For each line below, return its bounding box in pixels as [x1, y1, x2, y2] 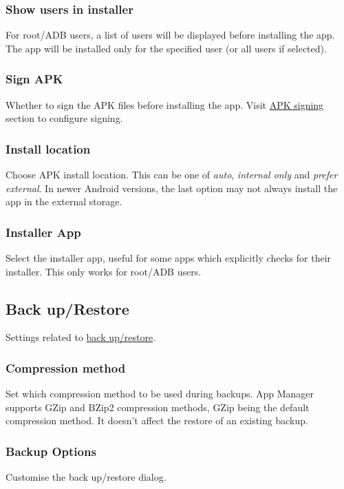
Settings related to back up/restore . [6, 330, 156, 344]
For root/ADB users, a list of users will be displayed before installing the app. [6, 28, 335, 42]
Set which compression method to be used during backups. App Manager [6, 386, 314, 401]
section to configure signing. [6, 111, 123, 125]
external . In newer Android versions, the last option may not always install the [6, 180, 338, 195]
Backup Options [6, 442, 96, 459]
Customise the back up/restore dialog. [6, 470, 166, 484]
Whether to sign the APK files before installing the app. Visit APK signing [6, 97, 324, 112]
